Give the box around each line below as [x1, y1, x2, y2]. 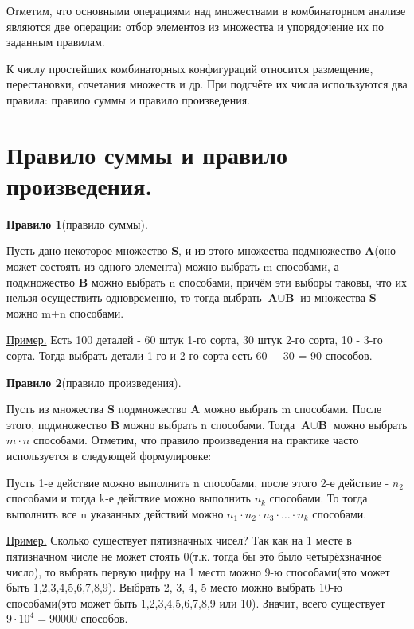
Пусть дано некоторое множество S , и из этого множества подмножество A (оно [6, 242, 396, 259]
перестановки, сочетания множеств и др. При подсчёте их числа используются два [6, 76, 408, 92]
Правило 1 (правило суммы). [6, 215, 148, 232]
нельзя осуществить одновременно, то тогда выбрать [6, 289, 262, 306]
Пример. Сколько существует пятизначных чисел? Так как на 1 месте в [6, 532, 352, 549]
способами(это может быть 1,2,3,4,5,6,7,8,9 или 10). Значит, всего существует [6, 594, 385, 611]
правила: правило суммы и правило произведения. [6, 91, 250, 107]
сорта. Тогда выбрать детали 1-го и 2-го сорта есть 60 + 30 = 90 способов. [6, 347, 373, 364]
